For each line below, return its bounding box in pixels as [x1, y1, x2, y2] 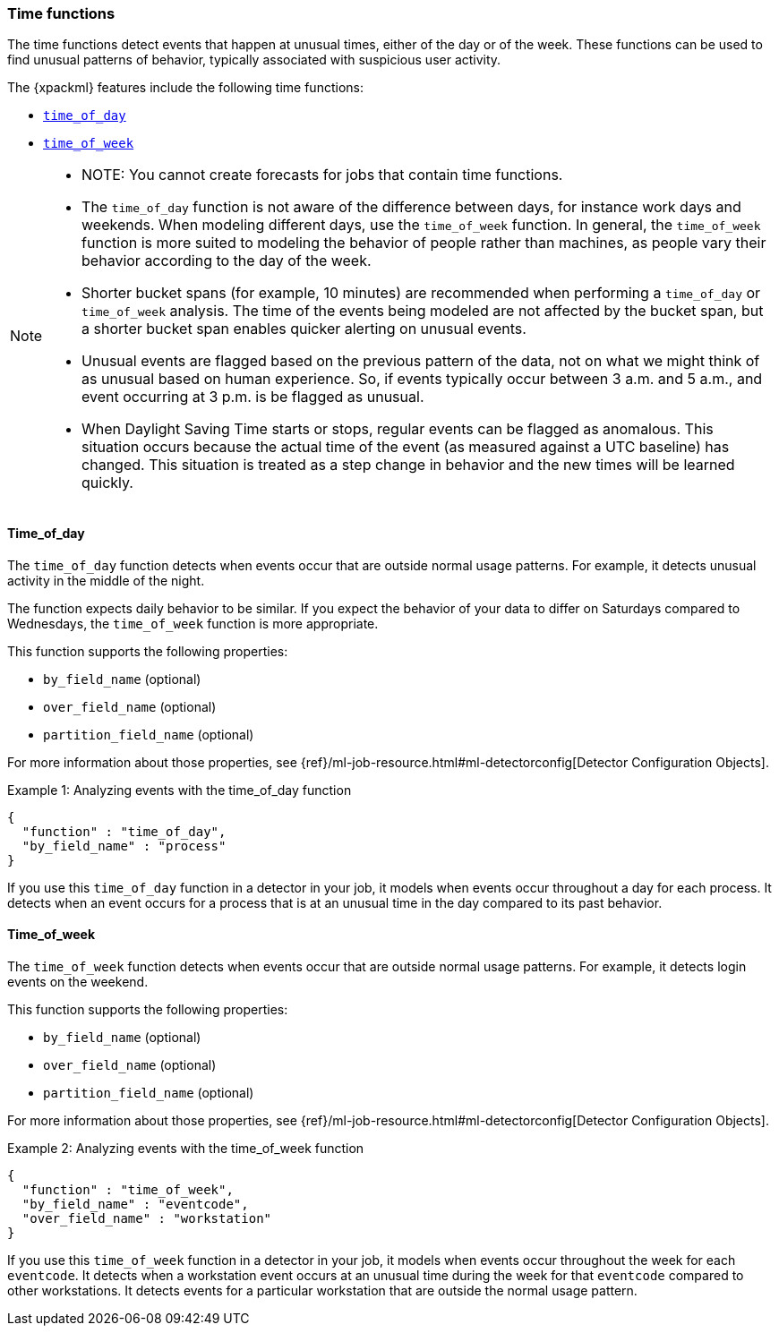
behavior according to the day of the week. [81, 252, 372, 270]
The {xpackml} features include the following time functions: [7, 80, 364, 96]
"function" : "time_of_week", [21, 1182, 234, 1197]
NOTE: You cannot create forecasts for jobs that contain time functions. [81, 166, 563, 184]
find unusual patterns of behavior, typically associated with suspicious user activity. [7, 52, 501, 68]
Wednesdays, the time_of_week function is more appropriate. [7, 615, 379, 631]
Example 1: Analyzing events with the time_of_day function [7, 782, 352, 798]
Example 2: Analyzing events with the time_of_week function [7, 1140, 364, 1156]
